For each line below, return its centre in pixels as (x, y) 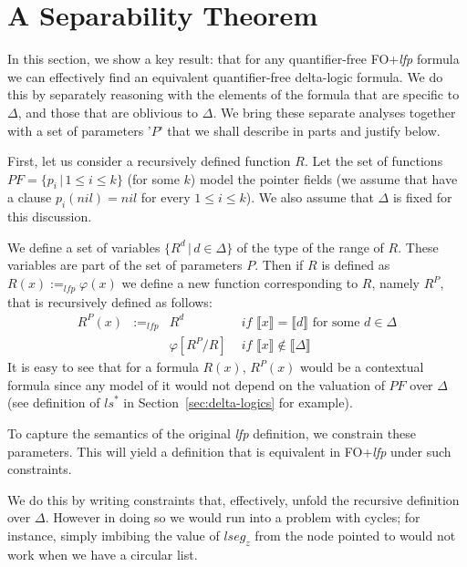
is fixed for (422, 197)
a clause (30, 197)
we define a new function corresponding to (240, 283)
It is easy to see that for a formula (103, 367)
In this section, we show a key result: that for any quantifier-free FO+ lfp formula (233, 59)
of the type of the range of (310, 247)
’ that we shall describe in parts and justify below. (300, 130)
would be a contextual (362, 367)
